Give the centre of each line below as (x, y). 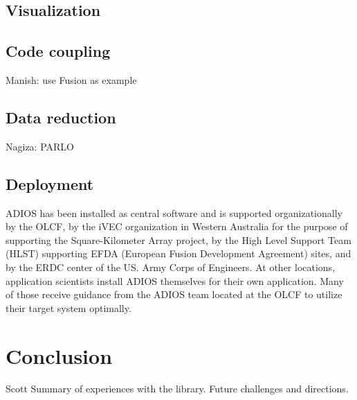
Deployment (50, 183)
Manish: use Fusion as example (71, 79)
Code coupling (58, 51)
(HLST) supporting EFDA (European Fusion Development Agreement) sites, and (178, 253)
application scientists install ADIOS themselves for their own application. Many (175, 280)
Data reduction (61, 117)
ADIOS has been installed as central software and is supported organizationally (174, 212)
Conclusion (59, 355)
